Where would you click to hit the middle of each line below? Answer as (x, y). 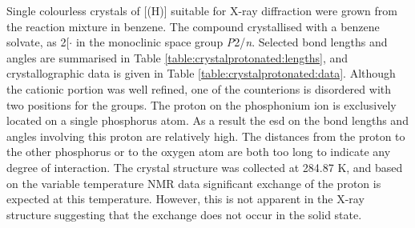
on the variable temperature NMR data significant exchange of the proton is (194, 183)
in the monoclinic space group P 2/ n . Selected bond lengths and (232, 42)
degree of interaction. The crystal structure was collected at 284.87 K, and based (205, 167)
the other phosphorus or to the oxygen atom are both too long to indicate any (199, 152)
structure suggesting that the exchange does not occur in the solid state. (184, 214)
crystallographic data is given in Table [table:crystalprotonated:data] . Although (201, 73)
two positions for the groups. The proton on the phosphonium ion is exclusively (201, 104)
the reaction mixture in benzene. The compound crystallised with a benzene (193, 26)
